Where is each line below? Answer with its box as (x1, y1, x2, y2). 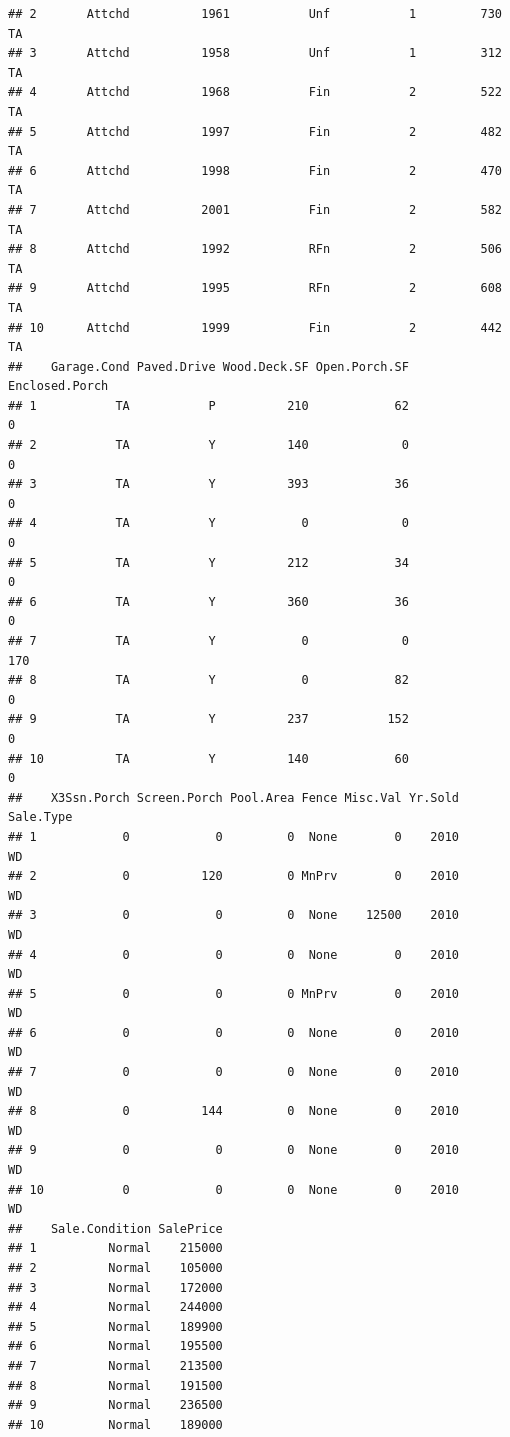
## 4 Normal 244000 (8, 1300, 223, 1315)
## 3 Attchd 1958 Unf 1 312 (8, 46, 502, 61)
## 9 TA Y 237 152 (8, 712, 409, 727)
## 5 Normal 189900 (8, 1319, 223, 1334)
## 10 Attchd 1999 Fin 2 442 (8, 320, 502, 335)
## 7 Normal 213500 (8, 1358, 223, 1373)
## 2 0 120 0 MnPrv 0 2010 (8, 869, 460, 884)
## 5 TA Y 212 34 (8, 555, 409, 570)
